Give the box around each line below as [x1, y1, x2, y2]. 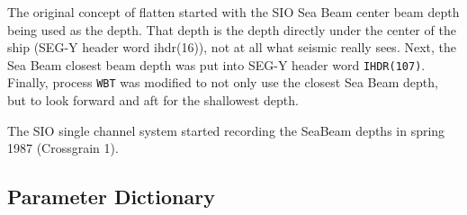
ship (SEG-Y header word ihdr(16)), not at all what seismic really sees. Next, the [7, 38, 456, 57]
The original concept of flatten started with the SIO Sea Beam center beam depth [7, 3, 460, 21]
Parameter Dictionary [7, 183, 215, 211]
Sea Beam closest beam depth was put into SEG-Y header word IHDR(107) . [7, 55, 426, 74]
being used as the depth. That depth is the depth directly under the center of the [7, 20, 456, 39]
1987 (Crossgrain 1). [7, 139, 119, 157]
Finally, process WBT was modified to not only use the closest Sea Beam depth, [7, 73, 438, 92]
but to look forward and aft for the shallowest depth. [7, 91, 299, 110]
